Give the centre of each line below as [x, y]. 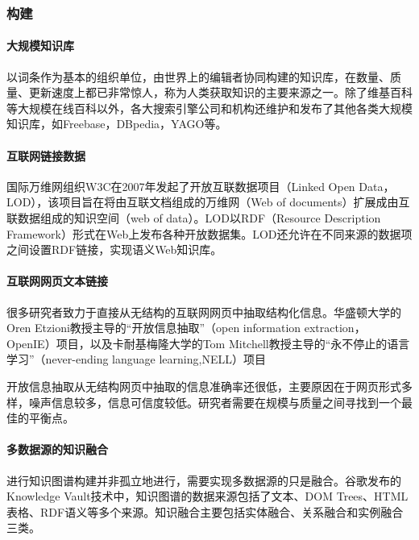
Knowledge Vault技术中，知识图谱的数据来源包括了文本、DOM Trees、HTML [207, 496]
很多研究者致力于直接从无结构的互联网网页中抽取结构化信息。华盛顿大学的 [204, 312]
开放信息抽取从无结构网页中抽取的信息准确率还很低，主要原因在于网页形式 [204, 386]
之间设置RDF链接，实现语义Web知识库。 [114, 249]
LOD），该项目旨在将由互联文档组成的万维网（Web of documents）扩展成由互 [208, 202]
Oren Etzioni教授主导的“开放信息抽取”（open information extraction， [186, 328]
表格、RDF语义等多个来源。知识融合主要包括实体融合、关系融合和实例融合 [205, 511]
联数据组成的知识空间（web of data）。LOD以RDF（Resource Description [194, 218]
